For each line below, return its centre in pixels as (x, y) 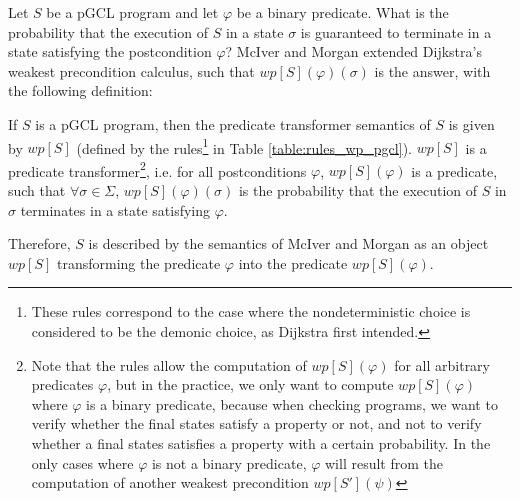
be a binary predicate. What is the (342, 12)
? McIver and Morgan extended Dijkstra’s (353, 51)
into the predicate (293, 262)
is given (471, 123)
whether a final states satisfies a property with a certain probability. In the (261, 443)
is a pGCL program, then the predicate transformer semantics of (233, 123)
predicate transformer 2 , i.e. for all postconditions (157, 169)
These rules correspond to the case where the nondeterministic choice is (251, 311)
